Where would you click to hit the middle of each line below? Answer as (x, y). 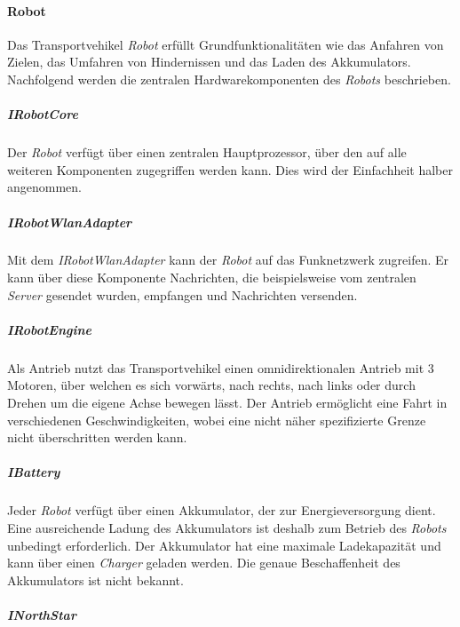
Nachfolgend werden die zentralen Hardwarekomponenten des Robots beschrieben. (229, 79)
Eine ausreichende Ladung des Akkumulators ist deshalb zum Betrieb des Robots (227, 527)
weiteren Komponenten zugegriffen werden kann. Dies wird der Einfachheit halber (230, 169)
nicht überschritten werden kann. (97, 437)
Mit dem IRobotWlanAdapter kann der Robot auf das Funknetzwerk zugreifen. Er (228, 260)
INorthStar (42, 614)
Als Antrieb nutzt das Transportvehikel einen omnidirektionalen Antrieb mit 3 (221, 367)
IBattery (34, 472)
